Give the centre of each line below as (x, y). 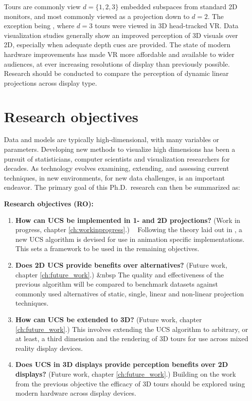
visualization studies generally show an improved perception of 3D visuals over (121, 35)
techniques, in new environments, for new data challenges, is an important (115, 177)
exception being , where (39, 26)
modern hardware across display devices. (76, 393)
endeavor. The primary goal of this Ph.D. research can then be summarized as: (122, 187)
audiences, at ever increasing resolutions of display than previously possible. (117, 64)
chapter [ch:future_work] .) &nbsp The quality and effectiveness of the (119, 274)
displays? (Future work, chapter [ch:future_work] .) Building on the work (126, 374)
